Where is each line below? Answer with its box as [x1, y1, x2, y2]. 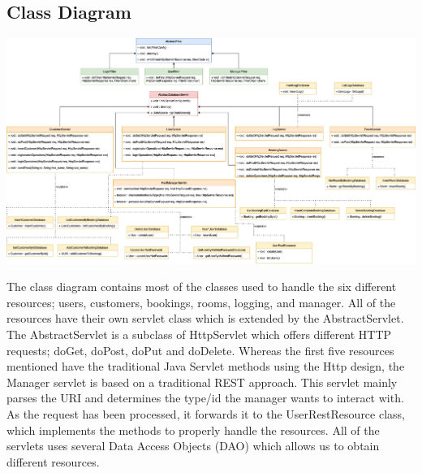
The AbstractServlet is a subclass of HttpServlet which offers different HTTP [6, 325, 392, 342]
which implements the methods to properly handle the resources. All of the [6, 421, 380, 438]
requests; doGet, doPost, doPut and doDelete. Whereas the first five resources [6, 341, 394, 358]
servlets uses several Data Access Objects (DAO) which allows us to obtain [6, 437, 380, 454]
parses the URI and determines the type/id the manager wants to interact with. [6, 389, 404, 406]
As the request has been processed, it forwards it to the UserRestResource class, [6, 405, 405, 422]
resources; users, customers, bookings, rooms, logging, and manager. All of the [6, 293, 396, 310]
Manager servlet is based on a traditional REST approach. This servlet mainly [6, 373, 398, 390]
